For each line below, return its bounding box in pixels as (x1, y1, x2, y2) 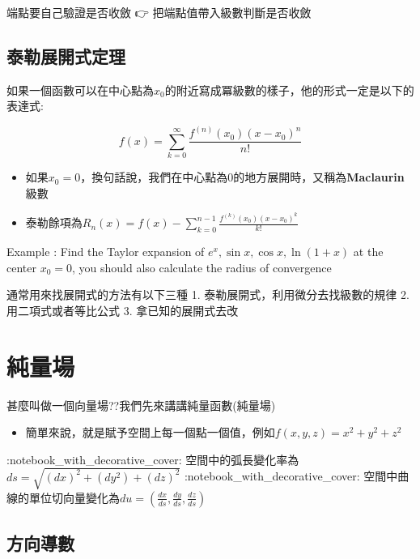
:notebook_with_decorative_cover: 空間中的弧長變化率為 (6, 450, 299, 467)
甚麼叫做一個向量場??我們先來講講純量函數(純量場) (6, 396, 276, 413)
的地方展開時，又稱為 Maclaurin (233, 169, 405, 186)
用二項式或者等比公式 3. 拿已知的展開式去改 (6, 301, 239, 318)
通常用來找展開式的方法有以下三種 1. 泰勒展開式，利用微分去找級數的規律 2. (6, 286, 409, 303)
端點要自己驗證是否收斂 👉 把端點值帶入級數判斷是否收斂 (6, 4, 312, 20)
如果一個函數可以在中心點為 (6, 81, 154, 98)
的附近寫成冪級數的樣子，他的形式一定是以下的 (164, 81, 414, 98)
